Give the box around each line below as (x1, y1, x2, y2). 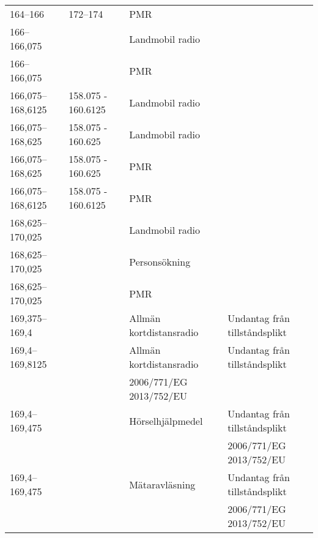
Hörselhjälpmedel (129, 413, 203, 428)
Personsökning (129, 254, 191, 269)
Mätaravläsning (129, 477, 196, 491)
